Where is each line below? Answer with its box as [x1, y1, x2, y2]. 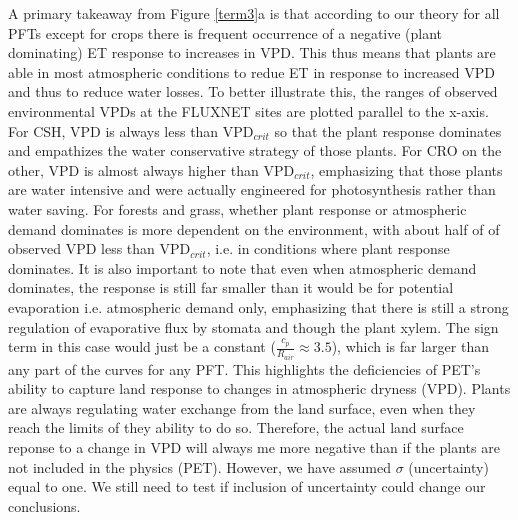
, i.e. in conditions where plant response [206, 238, 450, 259]
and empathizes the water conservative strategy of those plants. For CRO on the [8, 140, 502, 161]
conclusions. [8, 495, 81, 516]
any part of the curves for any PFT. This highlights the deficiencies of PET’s [8, 358, 481, 379]
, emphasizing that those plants [310, 159, 503, 180]
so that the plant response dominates [274, 120, 502, 141]
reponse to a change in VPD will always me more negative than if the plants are [8, 436, 500, 457]
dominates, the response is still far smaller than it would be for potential [8, 277, 454, 298]
